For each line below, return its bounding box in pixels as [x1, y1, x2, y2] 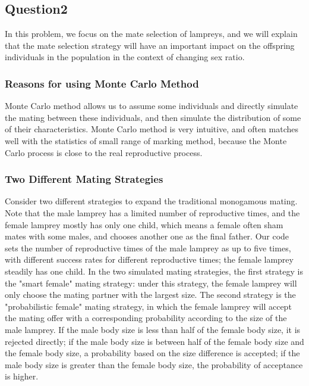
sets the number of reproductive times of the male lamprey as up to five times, [5, 241, 291, 254]
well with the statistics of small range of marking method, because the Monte [5, 134, 287, 147]
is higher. [5, 370, 39, 382]
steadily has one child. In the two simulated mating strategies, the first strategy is [5, 264, 303, 277]
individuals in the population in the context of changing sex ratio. [5, 51, 245, 63]
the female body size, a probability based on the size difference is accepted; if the [5, 347, 300, 359]
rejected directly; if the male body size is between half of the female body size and [5, 335, 304, 347]
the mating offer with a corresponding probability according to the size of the [5, 312, 287, 324]
